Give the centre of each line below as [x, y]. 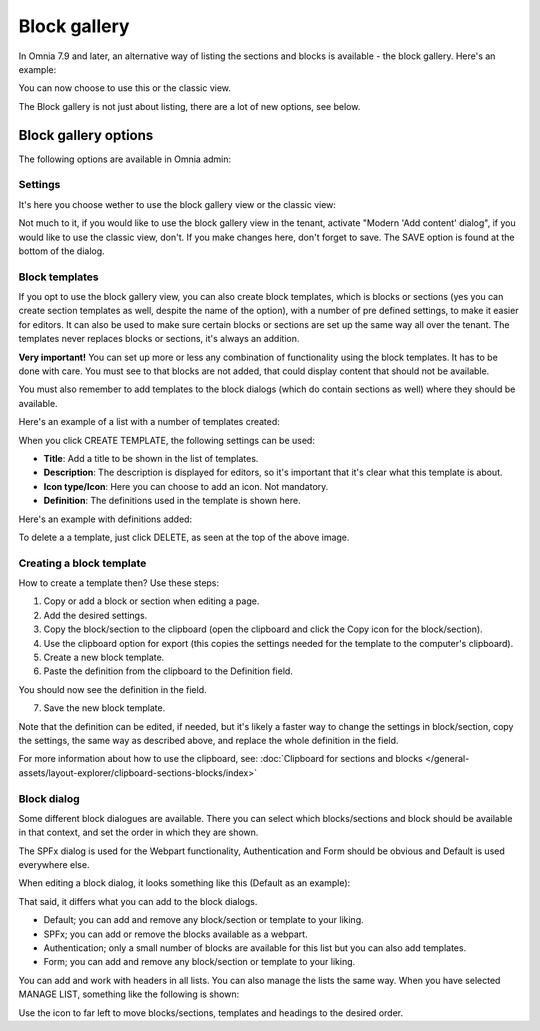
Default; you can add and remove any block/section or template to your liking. [203, 920]
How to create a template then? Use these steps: [119, 583]
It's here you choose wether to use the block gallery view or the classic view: [177, 204]
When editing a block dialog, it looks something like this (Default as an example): [184, 883]
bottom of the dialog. [61, 251]
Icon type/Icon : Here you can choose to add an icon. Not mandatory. [186, 486]
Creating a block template [82, 563]
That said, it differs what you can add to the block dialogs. [138, 901]
